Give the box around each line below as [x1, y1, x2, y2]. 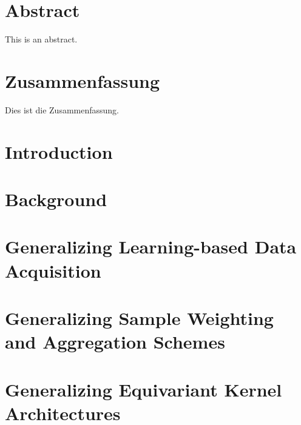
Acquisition [5, 258, 101, 283]
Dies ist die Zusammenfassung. [5, 103, 120, 116]
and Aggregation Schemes [5, 329, 225, 354]
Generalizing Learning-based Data [5, 234, 297, 259]
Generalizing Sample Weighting [5, 305, 274, 330]
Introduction [5, 139, 113, 164]
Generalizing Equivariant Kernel [5, 376, 282, 401]
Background [5, 187, 107, 211]
